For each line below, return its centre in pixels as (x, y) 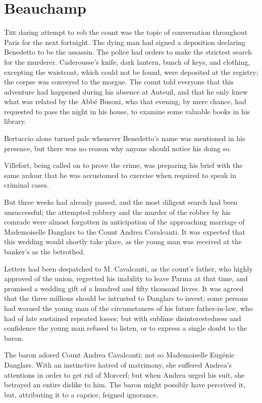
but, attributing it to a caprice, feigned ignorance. (81, 394)
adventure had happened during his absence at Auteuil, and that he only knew (126, 91)
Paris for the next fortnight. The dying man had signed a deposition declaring (125, 42)
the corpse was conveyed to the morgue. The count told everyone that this (119, 82)
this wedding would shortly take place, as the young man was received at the (123, 241)
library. (15, 121)
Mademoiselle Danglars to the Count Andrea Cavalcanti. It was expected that (125, 231)
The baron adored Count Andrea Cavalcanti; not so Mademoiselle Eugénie (119, 355)
